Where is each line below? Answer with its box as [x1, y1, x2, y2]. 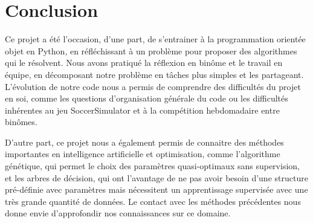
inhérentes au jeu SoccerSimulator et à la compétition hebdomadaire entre [5, 103, 280, 116]
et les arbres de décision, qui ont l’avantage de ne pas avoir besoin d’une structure [5, 171, 308, 184]
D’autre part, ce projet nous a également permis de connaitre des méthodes [5, 135, 284, 148]
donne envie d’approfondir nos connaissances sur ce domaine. [5, 207, 231, 219]
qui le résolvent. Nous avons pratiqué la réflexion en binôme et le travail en [5, 56, 283, 69]
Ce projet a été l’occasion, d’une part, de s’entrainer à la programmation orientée [5, 33, 306, 45]
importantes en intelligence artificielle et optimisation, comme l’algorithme [5, 147, 280, 160]
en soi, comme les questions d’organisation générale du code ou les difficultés [5, 92, 288, 105]
